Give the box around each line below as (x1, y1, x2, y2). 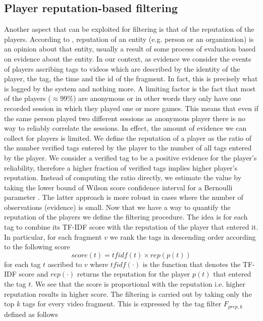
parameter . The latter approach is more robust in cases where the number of (4, 192, 243, 202)
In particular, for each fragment (4, 231, 102, 242)
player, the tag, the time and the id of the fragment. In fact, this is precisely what (4, 73, 258, 84)
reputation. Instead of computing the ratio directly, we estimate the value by (4, 172, 242, 183)
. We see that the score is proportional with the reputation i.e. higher (31, 279, 245, 289)
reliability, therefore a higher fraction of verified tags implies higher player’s (4, 162, 238, 173)
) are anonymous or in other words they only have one (73, 93, 241, 103)
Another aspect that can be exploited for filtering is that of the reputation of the (4, 24, 254, 34)
